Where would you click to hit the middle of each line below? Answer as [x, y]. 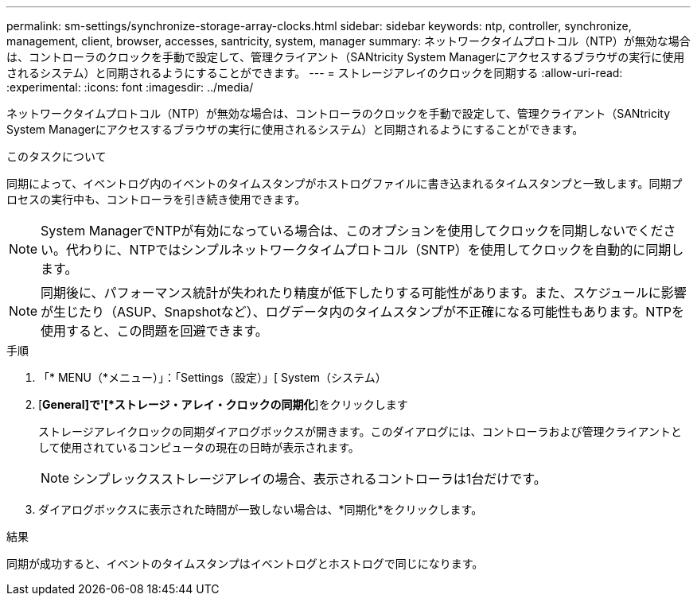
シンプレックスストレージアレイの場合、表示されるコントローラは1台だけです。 [310, 479]
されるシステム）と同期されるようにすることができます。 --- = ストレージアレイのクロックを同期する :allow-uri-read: [315, 73]
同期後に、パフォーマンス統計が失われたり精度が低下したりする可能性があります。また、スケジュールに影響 [364, 293]
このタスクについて [56, 156]
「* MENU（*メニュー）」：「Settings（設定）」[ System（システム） [212, 377]
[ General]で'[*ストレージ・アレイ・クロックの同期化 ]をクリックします [223, 404]
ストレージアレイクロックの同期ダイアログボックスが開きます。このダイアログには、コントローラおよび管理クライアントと [360, 431]
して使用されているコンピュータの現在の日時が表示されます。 [199, 447]
